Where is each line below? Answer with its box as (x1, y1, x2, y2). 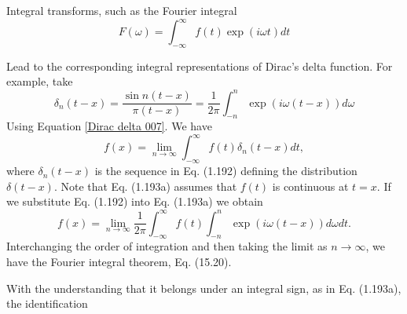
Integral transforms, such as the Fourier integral (6, 2, 237, 18)
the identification (6, 295, 88, 312)
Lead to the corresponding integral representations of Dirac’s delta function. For (6, 57, 393, 74)
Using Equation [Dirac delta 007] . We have (6, 118, 212, 134)
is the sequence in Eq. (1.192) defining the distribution (94, 162, 357, 179)
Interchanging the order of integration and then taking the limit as (6, 238, 328, 254)
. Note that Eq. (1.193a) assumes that (53, 177, 237, 194)
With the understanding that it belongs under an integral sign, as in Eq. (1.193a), (6, 279, 401, 296)
